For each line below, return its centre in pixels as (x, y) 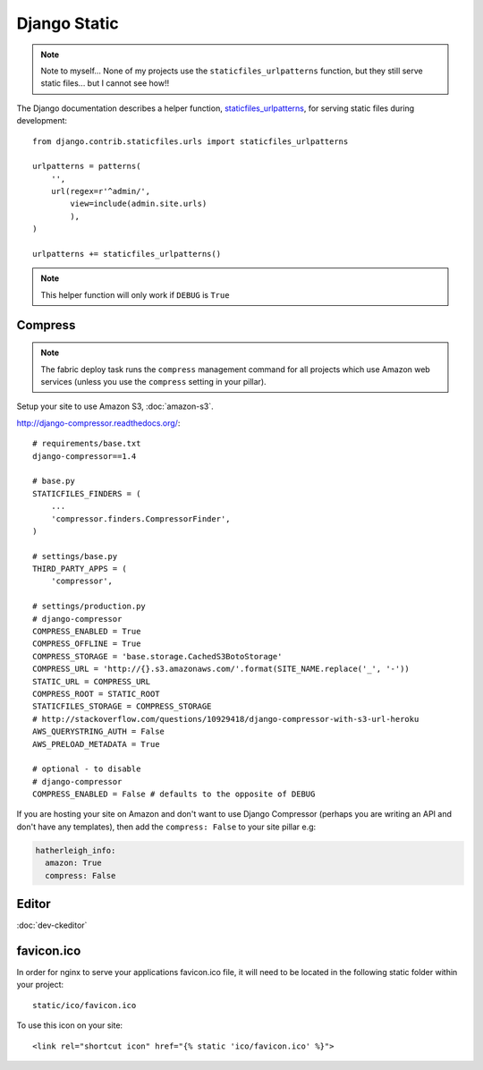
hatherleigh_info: (76, 850)
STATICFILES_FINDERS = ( (87, 493)
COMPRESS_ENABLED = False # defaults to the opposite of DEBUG (174, 794)
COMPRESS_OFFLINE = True (87, 644)
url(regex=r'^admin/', (101, 191)
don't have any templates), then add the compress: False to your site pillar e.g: (166, 827)
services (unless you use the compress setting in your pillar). (154, 381)
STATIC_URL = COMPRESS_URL (92, 681)
